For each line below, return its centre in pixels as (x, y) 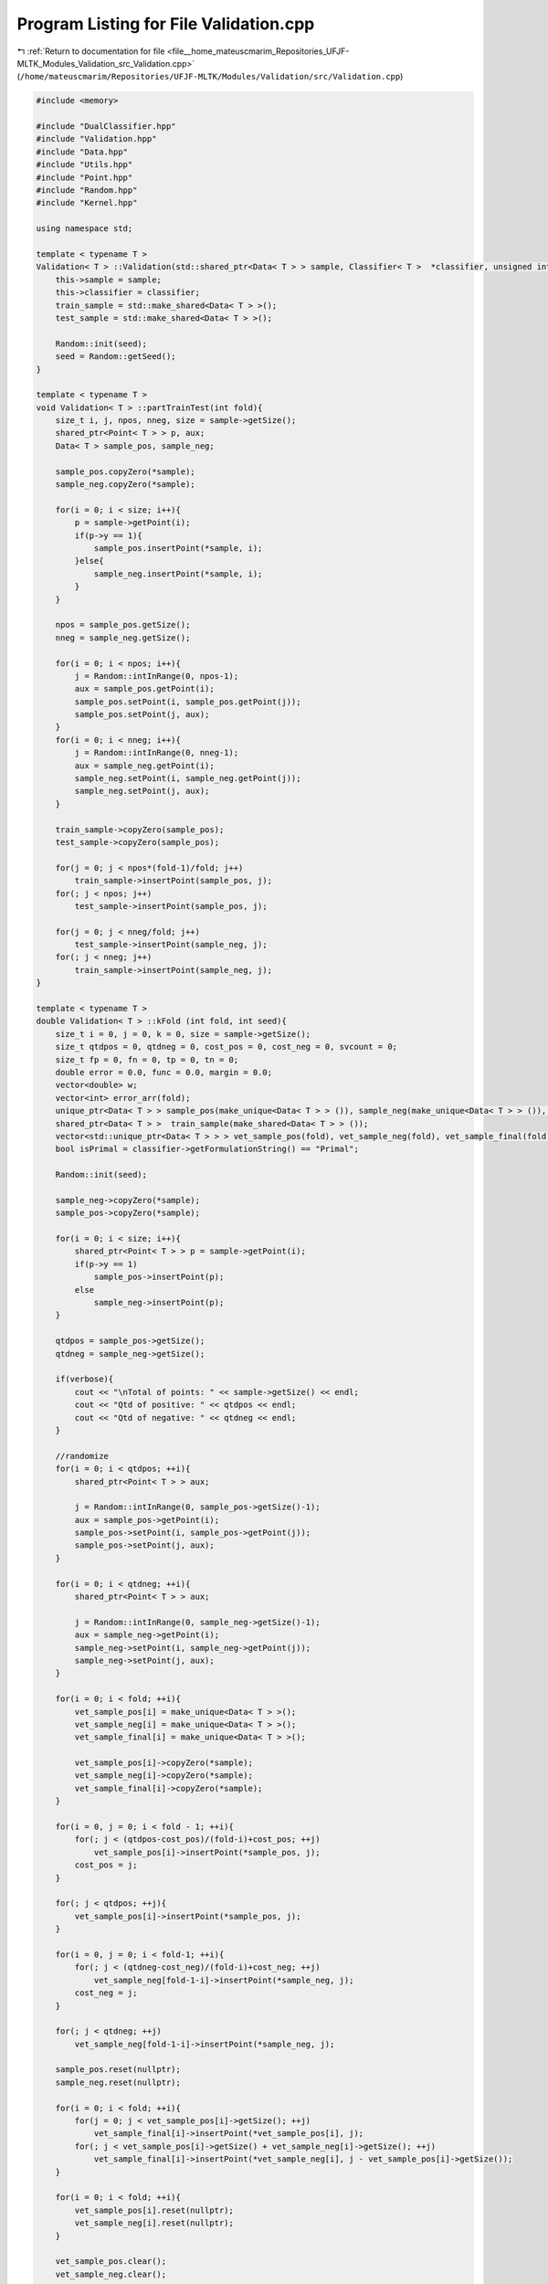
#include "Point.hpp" (84, 177)
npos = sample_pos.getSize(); (123, 625)
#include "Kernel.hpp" (87, 203)
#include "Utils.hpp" (84, 165)
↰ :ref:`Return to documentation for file (91, 51)
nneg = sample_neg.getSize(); (123, 638)
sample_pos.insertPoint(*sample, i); (178, 548)
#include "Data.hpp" (82, 152)
